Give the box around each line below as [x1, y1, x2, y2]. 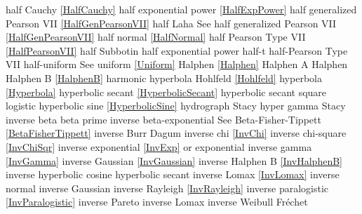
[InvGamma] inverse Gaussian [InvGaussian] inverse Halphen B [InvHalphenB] [6, 153, 342, 168]
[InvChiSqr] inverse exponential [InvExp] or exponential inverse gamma [6, 139, 312, 154]
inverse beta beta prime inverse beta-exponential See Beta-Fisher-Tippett [6, 112, 321, 126]
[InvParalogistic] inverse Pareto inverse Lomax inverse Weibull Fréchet [6, 194, 308, 209]
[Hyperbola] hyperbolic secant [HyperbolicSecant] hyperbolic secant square [6, 84, 327, 99]
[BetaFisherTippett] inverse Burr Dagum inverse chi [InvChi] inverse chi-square [6, 126, 347, 140]
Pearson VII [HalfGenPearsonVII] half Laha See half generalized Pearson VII [6, 15, 337, 30]
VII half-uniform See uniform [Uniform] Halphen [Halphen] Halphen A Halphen [6, 57, 348, 72]
